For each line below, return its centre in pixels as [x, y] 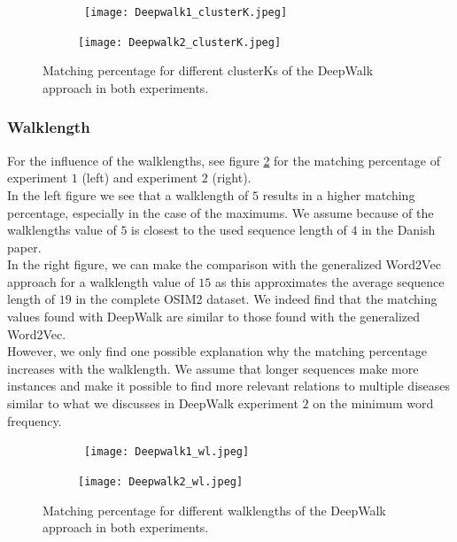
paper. [24, 247]
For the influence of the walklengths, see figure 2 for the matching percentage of [224, 160]
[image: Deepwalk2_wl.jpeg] [161, 481]
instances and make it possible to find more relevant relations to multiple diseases [229, 386]
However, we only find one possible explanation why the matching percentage [217, 351]
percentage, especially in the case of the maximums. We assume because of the [221, 212]
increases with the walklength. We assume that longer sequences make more [213, 368]
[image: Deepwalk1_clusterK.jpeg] [186, 12]
